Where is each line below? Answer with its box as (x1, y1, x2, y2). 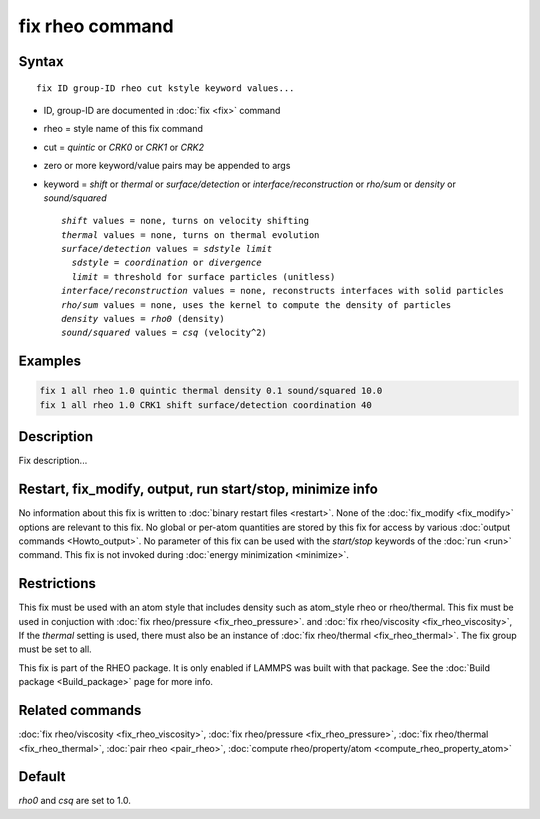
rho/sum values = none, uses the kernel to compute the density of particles (61, 299, 452, 310)
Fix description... (18, 455, 88, 467)
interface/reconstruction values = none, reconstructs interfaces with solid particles (61, 285, 505, 297)
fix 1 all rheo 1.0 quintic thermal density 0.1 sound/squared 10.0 (39, 385, 383, 397)
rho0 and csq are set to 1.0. (18, 795, 132, 807)
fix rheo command (18, 15, 174, 37)
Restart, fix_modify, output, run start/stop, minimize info (18, 481, 379, 498)
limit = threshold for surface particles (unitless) (71, 271, 336, 282)
